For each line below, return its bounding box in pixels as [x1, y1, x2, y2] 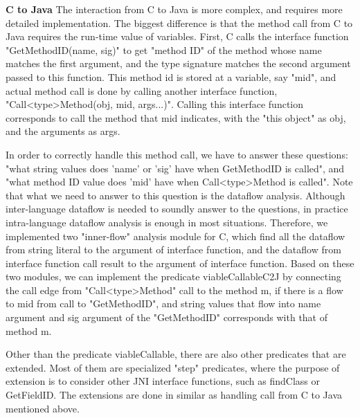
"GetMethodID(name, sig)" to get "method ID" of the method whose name [6, 42, 322, 57]
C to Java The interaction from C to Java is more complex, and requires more [6, 2, 343, 16]
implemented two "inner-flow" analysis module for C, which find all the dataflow [6, 228, 345, 243]
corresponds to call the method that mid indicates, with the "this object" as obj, [6, 110, 346, 125]
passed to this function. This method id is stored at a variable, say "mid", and [6, 69, 336, 84]
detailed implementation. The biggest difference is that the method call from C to [6, 15, 353, 30]
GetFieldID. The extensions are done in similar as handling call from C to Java [6, 388, 343, 402]
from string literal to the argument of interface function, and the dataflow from [6, 242, 341, 257]
